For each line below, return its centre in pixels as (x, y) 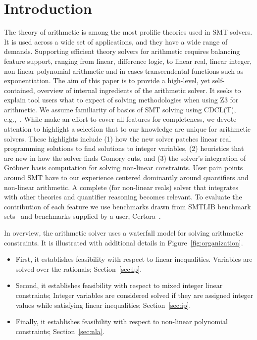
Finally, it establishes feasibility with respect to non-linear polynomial (122, 321)
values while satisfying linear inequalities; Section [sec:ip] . (103, 305)
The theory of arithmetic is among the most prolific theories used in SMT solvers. (128, 32)
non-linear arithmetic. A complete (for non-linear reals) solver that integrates (121, 187)
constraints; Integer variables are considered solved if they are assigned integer (134, 295)
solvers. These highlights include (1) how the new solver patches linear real (118, 138)
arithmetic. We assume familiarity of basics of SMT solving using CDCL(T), (120, 109)
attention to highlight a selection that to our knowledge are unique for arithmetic (128, 129)
